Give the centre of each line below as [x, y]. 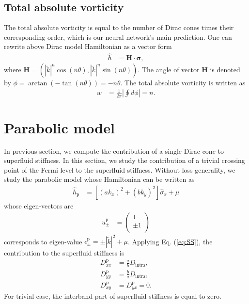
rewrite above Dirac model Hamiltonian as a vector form [88, 46]
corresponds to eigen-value [43, 241]
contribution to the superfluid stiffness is [64, 253]
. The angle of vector [169, 70]
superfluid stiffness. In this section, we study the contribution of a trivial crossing [124, 160]
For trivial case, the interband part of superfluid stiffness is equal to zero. [113, 296]
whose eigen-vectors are [39, 205]
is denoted [225, 70]
